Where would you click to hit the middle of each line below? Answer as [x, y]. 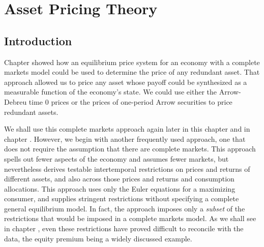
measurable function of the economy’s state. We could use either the [111, 92]
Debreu [16, 101]
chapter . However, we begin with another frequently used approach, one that [125, 138]
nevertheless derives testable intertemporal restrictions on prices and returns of [127, 168]
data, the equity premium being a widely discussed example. [98, 238]
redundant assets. [31, 112]
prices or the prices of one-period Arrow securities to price [142, 101]
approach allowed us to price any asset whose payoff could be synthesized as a [126, 82]
